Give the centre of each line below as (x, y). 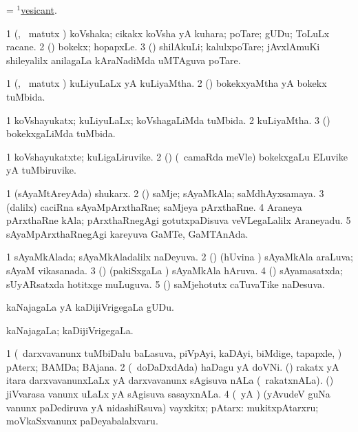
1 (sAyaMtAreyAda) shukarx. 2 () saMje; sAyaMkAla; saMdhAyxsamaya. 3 (165, 193)
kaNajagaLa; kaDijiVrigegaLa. (70, 330)
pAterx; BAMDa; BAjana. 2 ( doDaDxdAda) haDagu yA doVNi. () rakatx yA (173, 366)
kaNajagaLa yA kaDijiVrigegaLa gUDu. (90, 307)
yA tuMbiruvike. (41, 170)
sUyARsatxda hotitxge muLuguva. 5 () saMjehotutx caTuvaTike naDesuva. (166, 284)
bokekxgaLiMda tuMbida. (61, 133)
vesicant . (39, 10)
